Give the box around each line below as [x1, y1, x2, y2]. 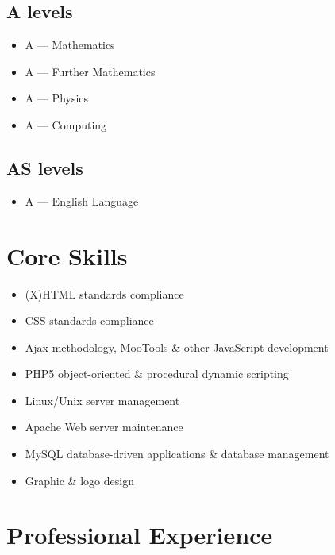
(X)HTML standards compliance [25, 285, 184, 302]
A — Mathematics [25, 37, 115, 53]
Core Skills [6, 239, 128, 272]
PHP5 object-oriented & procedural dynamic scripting [25, 365, 289, 382]
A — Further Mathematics [25, 63, 156, 79]
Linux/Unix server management [25, 391, 180, 408]
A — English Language [25, 192, 139, 209]
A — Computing [25, 116, 107, 133]
